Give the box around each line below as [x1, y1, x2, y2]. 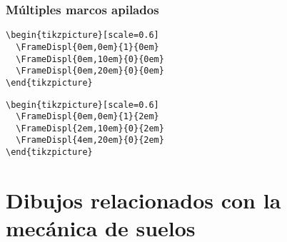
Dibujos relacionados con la [6, 185, 281, 214]
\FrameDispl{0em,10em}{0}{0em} [16, 54, 164, 64]
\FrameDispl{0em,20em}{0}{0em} [16, 66, 164, 76]
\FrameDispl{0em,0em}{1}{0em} [16, 41, 159, 52]
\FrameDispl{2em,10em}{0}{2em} [16, 123, 164, 133]
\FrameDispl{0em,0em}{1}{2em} [16, 111, 159, 122]
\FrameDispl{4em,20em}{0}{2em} [16, 135, 164, 146]
